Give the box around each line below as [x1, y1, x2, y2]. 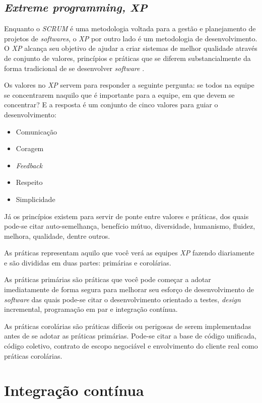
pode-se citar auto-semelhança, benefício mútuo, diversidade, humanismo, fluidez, [4, 221, 255, 231]
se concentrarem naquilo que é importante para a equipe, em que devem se [4, 89, 235, 100]
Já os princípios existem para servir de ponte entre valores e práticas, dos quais [4, 211, 249, 221]
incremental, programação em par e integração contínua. [4, 304, 178, 314]
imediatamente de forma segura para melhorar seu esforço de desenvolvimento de [4, 284, 254, 295]
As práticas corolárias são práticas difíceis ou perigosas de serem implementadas [4, 320, 251, 331]
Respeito [16, 177, 43, 187]
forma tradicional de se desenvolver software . [4, 62, 145, 73]
